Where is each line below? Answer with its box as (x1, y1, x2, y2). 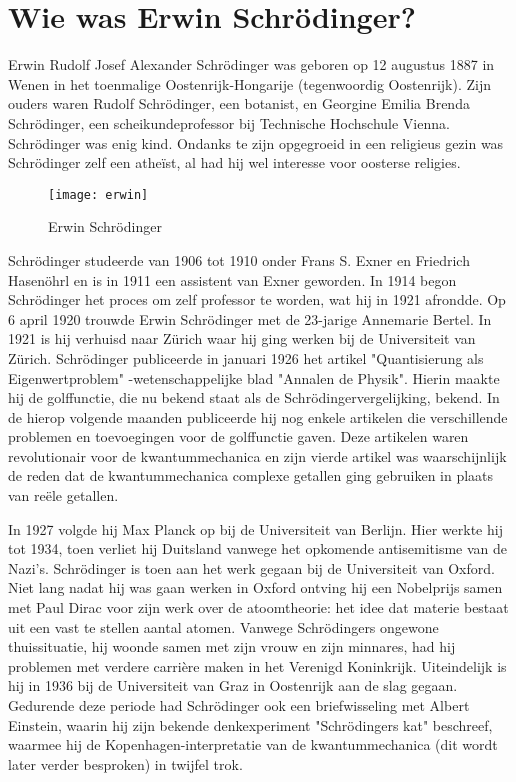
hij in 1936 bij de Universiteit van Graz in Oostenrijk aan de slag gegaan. (8, 675, 458, 696)
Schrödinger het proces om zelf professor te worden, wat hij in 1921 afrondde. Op (8, 289, 506, 310)
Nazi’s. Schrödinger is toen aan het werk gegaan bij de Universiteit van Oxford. (8, 557, 495, 578)
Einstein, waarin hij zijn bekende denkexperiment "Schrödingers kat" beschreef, (8, 714, 493, 735)
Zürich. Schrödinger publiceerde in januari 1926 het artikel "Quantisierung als (8, 347, 484, 368)
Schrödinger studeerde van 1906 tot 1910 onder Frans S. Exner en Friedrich (8, 249, 470, 270)
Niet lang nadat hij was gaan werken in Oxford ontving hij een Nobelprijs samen (8, 577, 503, 598)
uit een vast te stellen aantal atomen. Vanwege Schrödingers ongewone (8, 616, 439, 637)
